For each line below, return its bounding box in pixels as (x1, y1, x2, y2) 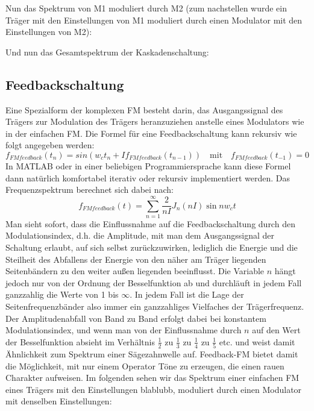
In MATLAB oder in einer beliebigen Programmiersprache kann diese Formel (5, 159, 291, 172)
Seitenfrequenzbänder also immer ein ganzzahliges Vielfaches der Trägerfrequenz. (5, 300, 304, 313)
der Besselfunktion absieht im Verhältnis (5, 335, 155, 348)
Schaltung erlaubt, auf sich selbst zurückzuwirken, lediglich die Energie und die (5, 241, 298, 254)
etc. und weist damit (219, 335, 295, 348)
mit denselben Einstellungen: (5, 395, 112, 407)
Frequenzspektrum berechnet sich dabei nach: (5, 183, 174, 196)
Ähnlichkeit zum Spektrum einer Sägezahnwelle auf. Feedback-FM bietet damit (5, 348, 298, 360)
